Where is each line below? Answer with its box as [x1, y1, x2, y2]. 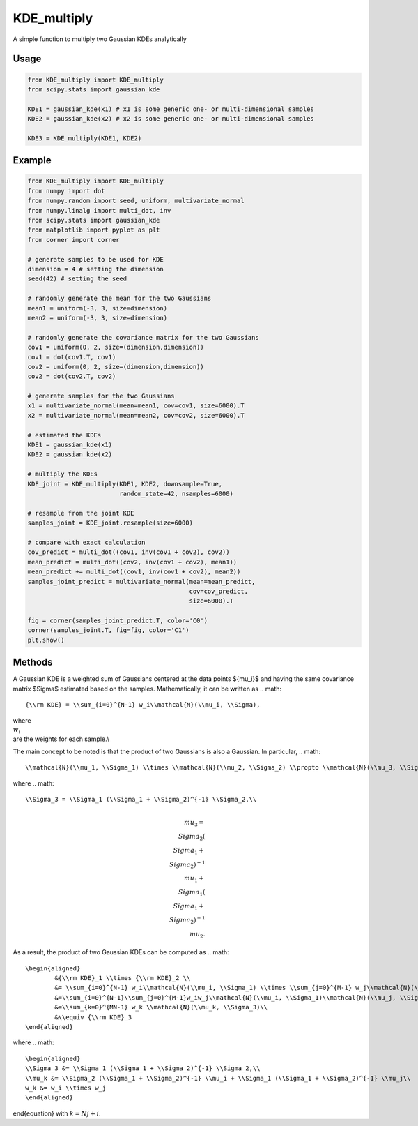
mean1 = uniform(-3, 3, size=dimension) [27, 304, 167, 312]
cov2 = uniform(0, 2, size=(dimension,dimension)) [27, 363, 205, 370]
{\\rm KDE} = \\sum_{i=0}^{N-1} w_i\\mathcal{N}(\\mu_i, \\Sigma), [25, 701, 261, 709]
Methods [13, 656, 53, 668]
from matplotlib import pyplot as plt [27, 226, 160, 234]
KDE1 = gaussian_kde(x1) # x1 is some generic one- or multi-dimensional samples [27, 105, 315, 113]
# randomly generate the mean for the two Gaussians [27, 294, 212, 303]
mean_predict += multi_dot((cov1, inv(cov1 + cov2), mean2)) [27, 568, 241, 576]
